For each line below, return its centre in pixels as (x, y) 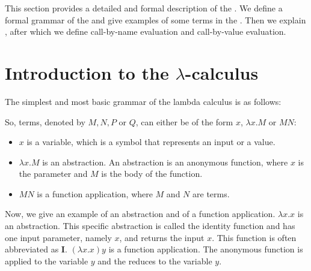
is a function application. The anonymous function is (206, 249)
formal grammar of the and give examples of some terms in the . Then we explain (155, 19)
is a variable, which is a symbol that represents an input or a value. (151, 142)
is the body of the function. (152, 174)
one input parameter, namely (58, 237)
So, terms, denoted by (45, 121)
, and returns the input (162, 237)
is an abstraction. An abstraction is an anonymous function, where (165, 162)
